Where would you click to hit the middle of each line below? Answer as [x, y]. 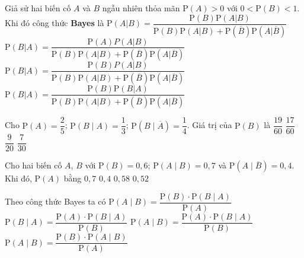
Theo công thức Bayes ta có [55, 201]
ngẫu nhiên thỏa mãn [141, 8]
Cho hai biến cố [33, 165]
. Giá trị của [209, 125]
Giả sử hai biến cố [38, 8]
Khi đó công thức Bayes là [55, 23]
